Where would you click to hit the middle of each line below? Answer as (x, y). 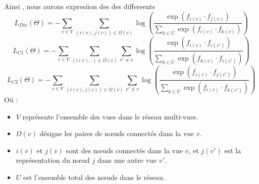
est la (233, 150)
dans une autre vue (127, 160)
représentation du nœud (53, 160)
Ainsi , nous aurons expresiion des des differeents (80, 6)
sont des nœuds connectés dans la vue (124, 150)
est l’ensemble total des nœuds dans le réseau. (94, 177)
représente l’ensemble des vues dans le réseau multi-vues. (110, 116)
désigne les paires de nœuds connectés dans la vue (117, 133)
